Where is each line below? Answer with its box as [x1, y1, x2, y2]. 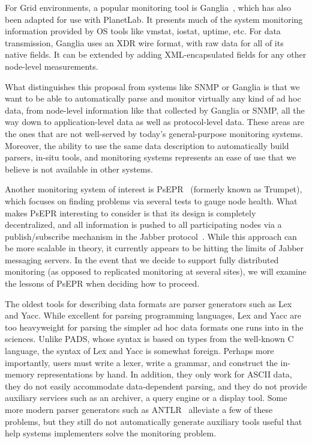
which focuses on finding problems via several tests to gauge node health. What [5, 194, 298, 207]
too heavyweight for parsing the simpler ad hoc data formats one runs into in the [5, 320, 304, 333]
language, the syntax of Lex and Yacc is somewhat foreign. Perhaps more [5, 344, 274, 357]
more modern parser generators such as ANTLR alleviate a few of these [5, 403, 273, 415]
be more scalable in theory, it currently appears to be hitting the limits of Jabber [5, 242, 304, 254]
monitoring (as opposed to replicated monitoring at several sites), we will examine [5, 265, 307, 278]
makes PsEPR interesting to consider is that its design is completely [5, 206, 256, 219]
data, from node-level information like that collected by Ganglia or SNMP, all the [5, 103, 305, 116]
